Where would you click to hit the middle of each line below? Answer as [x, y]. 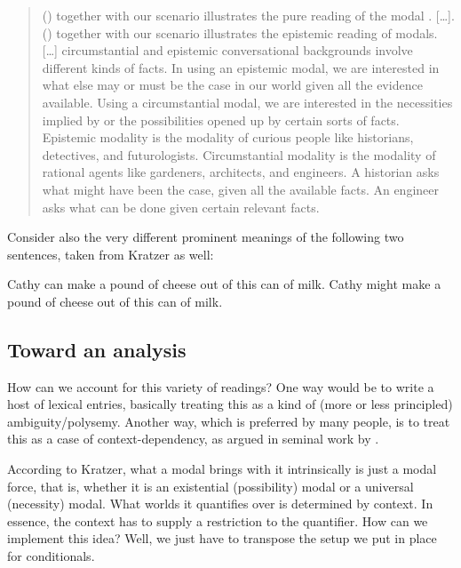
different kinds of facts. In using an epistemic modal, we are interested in [241, 67]
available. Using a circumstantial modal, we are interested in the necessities [247, 102]
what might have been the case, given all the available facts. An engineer [241, 189]
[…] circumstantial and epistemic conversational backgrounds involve [227, 50]
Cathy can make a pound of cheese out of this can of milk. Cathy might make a [224, 284]
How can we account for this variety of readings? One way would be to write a [221, 386]
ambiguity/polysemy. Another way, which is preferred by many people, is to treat [229, 421]
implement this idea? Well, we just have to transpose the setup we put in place [222, 538]
